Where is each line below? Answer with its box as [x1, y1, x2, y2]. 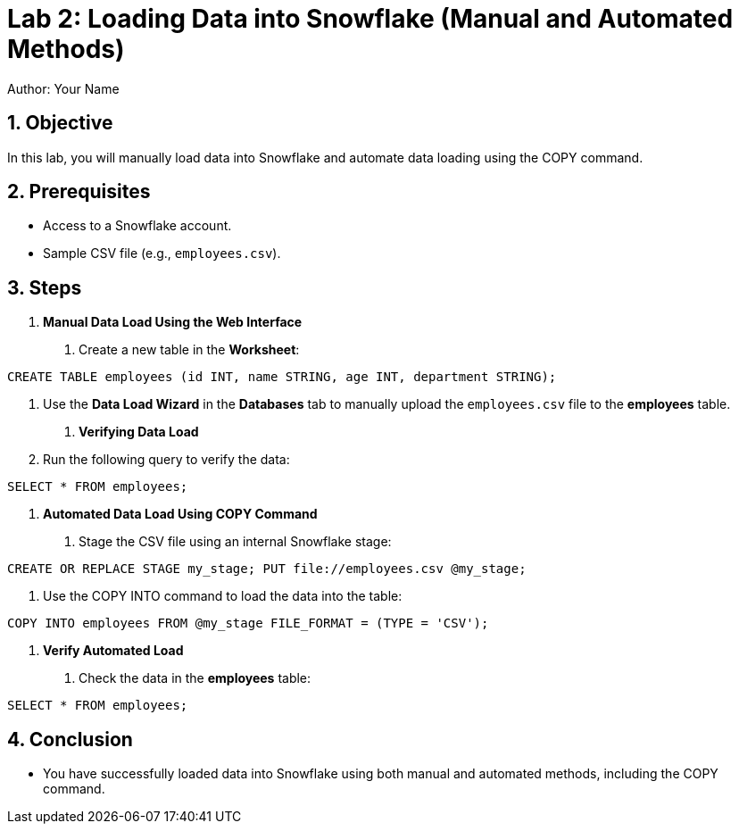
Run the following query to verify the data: [43, 452, 290, 468]
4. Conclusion [7, 727, 133, 751]
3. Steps [7, 276, 82, 299]
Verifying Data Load [79, 424, 199, 440]
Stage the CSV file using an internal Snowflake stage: [79, 534, 392, 550]
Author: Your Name [7, 80, 120, 96]
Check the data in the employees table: [79, 670, 311, 686]
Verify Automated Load [43, 643, 184, 659]
